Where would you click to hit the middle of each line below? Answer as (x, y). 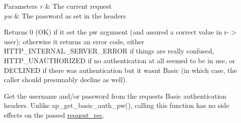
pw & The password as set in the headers (65, 15)
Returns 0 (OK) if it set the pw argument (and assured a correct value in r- (117, 32)
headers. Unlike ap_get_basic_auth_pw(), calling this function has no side (117, 105)
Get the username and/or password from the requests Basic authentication (115, 96)
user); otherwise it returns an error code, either (74, 41)
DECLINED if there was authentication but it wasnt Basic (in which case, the (120, 70)
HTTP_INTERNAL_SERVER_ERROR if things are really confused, (109, 51)
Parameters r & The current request (58, 6)
